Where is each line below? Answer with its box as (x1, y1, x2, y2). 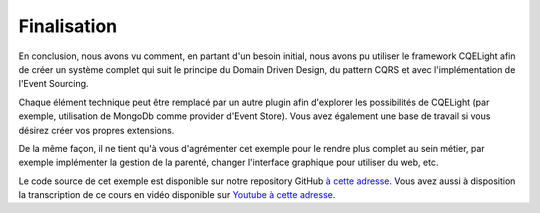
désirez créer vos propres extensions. (18, 124, 175, 136)
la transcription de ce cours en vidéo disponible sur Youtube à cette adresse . (18, 189, 336, 201)
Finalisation (18, 15, 118, 37)
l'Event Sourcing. (18, 78, 89, 90)
